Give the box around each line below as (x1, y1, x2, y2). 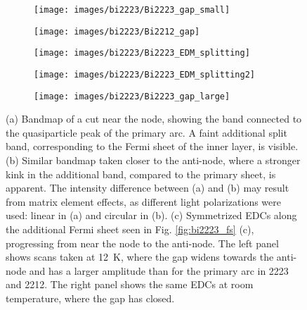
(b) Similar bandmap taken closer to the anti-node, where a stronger (6, 153, 301, 168)
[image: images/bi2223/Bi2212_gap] (34, 26, 200, 37)
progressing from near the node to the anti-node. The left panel (6, 235, 279, 250)
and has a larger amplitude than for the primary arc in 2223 (29, 263, 289, 278)
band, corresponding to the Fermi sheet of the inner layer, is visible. (6, 139, 299, 154)
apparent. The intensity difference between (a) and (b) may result (6, 180, 289, 195)
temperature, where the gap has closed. (6, 291, 175, 305)
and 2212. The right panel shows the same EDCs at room (6, 277, 254, 292)
